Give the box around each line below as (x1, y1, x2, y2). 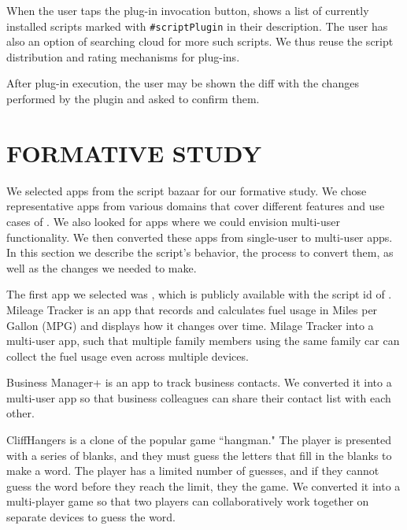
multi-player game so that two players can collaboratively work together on (6, 493, 369, 510)
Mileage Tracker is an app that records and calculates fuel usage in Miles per (6, 301, 378, 317)
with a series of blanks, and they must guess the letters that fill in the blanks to (6, 447, 392, 463)
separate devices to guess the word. (6, 509, 176, 525)
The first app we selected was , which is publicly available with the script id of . (6, 286, 392, 302)
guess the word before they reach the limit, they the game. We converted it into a (6, 477, 401, 494)
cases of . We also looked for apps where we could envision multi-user (6, 213, 341, 229)
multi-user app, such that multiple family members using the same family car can (6, 332, 400, 349)
